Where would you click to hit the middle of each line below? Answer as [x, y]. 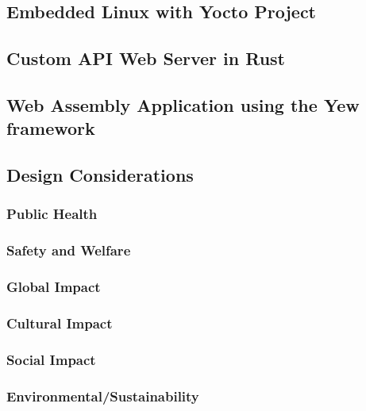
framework [51, 128]
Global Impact [54, 287]
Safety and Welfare [69, 250]
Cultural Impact [60, 323]
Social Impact [51, 359]
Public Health [52, 214]
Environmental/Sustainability [103, 396]
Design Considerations [100, 175]
